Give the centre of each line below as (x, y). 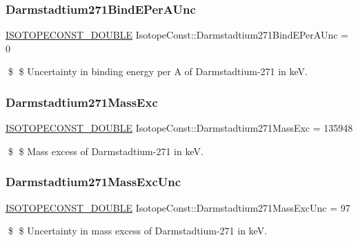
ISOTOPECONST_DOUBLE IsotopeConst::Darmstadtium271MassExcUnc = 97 (178, 207)
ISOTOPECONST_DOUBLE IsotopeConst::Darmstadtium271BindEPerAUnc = (177, 35)
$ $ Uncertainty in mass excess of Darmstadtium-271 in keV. (138, 231)
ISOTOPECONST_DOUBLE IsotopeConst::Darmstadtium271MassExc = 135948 (179, 128)
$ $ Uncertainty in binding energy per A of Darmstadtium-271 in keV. (158, 71)
